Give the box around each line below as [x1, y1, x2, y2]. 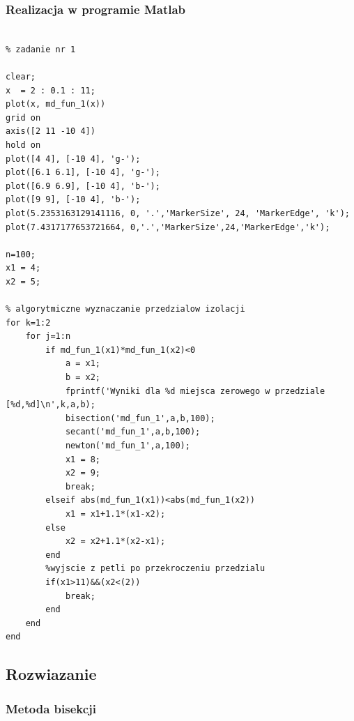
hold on [6, 139, 41, 150]
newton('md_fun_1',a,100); [65, 441, 190, 451]
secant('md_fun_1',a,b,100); [65, 427, 201, 437]
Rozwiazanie [6, 663, 97, 685]
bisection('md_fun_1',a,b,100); [65, 413, 215, 423]
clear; [6, 72, 36, 82]
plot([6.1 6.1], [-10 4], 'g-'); [6, 167, 160, 178]
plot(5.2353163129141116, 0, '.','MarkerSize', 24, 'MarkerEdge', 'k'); [6, 208, 350, 218]
